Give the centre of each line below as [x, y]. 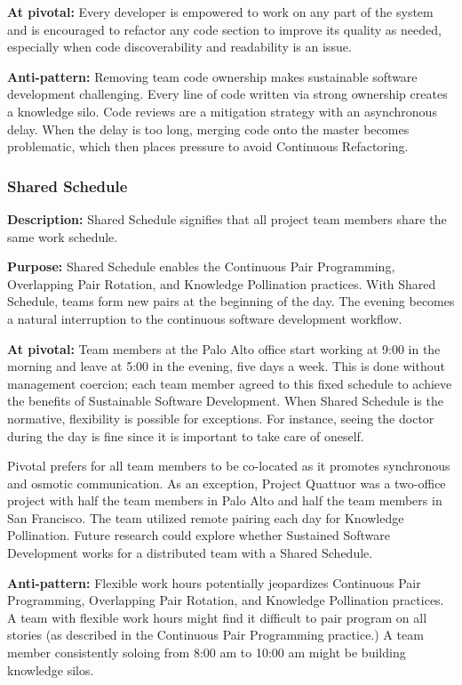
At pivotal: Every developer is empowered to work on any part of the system [220, 12]
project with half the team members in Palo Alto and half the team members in [225, 500]
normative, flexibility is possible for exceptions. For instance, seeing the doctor [221, 418]
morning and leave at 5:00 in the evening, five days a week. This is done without [226, 366]
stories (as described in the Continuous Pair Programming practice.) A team [215, 635]
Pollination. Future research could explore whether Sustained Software [199, 535]
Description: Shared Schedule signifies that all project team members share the [227, 218]
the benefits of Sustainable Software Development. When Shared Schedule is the [225, 401]
